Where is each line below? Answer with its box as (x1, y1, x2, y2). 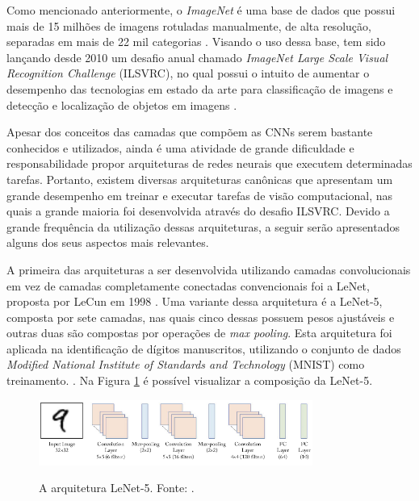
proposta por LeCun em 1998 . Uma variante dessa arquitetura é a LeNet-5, (6, 293, 383, 310)
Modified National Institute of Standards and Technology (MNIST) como (6, 356, 365, 373)
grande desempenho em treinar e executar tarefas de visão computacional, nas (6, 186, 393, 203)
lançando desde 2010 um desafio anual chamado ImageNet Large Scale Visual (6, 48, 388, 65)
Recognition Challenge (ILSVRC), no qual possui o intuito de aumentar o (6, 65, 370, 81)
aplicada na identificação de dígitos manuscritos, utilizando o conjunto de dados (6, 340, 401, 357)
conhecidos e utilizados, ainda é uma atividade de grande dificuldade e (6, 139, 354, 156)
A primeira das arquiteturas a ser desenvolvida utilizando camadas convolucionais (6, 261, 411, 278)
